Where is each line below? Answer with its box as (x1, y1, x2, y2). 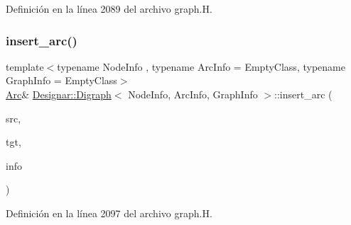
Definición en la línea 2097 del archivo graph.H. (6, 205, 212, 220)
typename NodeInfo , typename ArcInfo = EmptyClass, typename (57, 59, 345, 74)
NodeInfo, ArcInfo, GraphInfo (128, 87, 258, 101)
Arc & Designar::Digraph (6, 87, 112, 101)
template (6, 59, 44, 74)
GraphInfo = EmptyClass (6, 73, 117, 88)
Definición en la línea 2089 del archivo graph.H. (6, 1, 212, 16)
